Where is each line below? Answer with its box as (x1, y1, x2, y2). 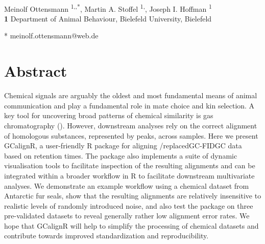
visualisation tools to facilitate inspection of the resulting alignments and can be (4, 160, 255, 171)
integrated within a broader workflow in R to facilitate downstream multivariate (4, 170, 255, 181)
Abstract (4, 60, 67, 81)
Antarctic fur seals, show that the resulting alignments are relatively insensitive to (4, 190, 261, 201)
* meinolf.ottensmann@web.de (4, 30, 99, 41)
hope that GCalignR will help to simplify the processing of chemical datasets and (4, 220, 259, 231)
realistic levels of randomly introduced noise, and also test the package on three (4, 200, 253, 211)
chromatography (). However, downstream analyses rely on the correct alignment (4, 120, 257, 130)
